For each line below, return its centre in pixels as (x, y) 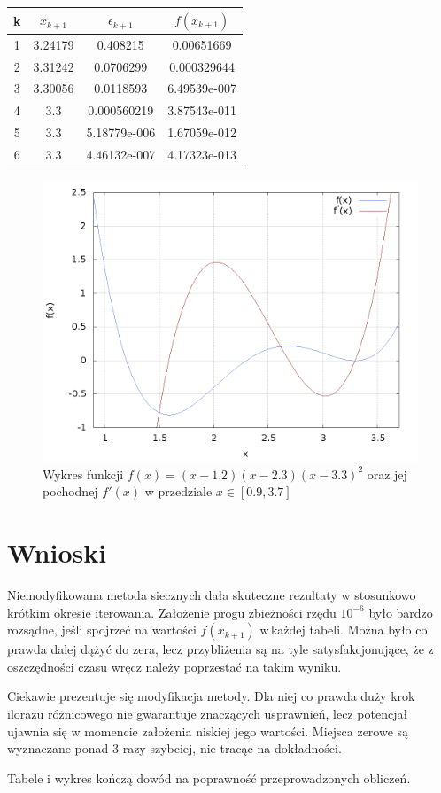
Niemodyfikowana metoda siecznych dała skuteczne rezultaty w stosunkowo (212, 594)
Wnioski (57, 552)
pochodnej (70, 491)
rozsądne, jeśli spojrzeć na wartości (102, 630)
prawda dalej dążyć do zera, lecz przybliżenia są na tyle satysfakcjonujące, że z (220, 649)
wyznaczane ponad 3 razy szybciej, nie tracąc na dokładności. (174, 748)
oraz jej (387, 474)
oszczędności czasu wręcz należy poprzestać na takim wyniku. (174, 666)
